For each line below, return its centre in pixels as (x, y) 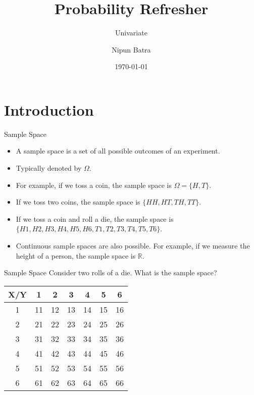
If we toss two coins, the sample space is (78, 202)
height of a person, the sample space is (76, 255)
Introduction (49, 109)
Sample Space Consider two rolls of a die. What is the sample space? (111, 273)
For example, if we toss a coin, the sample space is (94, 185)
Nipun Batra (131, 49)
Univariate (131, 33)
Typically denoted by (49, 168)
